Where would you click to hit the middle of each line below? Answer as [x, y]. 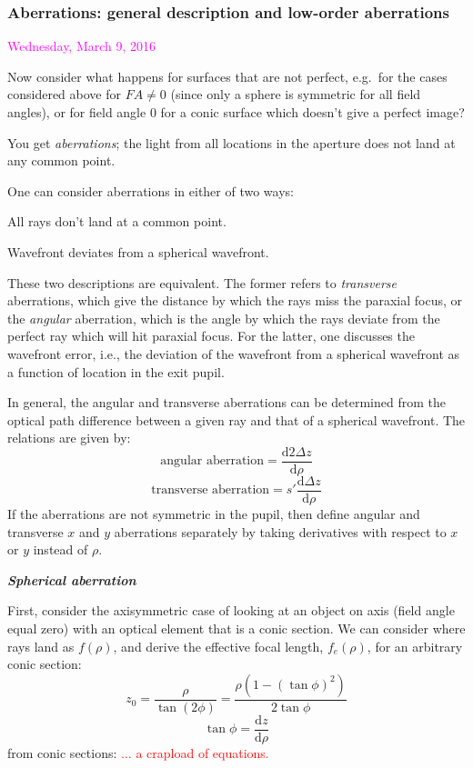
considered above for [64, 94]
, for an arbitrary [415, 646]
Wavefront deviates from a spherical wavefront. [138, 251]
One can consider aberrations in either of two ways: [151, 190]
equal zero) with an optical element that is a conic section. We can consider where [236, 628]
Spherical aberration [72, 579]
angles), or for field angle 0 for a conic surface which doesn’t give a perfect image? [236, 112]
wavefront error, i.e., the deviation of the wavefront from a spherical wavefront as [234, 353]
